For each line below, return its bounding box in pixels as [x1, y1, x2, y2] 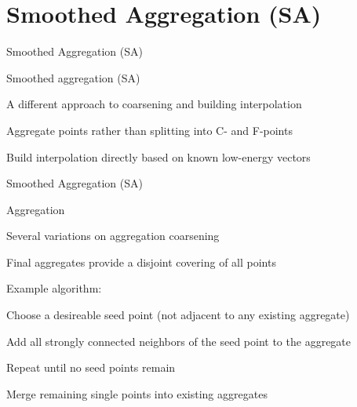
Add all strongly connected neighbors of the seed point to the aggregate [6, 333, 352, 349]
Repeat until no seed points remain [6, 359, 176, 376]
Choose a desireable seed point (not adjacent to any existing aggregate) [6, 307, 350, 323]
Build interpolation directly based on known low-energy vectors [6, 148, 311, 165]
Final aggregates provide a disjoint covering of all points [6, 253, 276, 270]
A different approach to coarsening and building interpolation [6, 96, 302, 112]
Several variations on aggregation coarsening [6, 227, 220, 244]
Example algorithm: [6, 280, 102, 296]
